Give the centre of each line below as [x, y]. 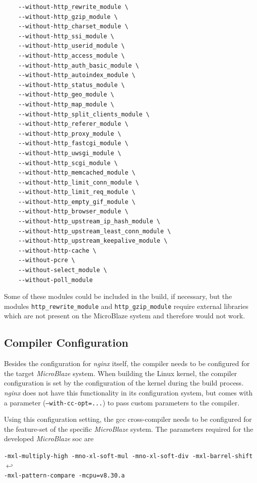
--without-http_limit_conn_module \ [79, 182]
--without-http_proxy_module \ [70, 134]
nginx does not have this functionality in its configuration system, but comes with [128, 393]
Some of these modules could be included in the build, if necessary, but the [118, 296]
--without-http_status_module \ [71, 85]
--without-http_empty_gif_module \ [77, 202]
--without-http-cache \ [57, 250]
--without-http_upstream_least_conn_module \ [95, 231]
